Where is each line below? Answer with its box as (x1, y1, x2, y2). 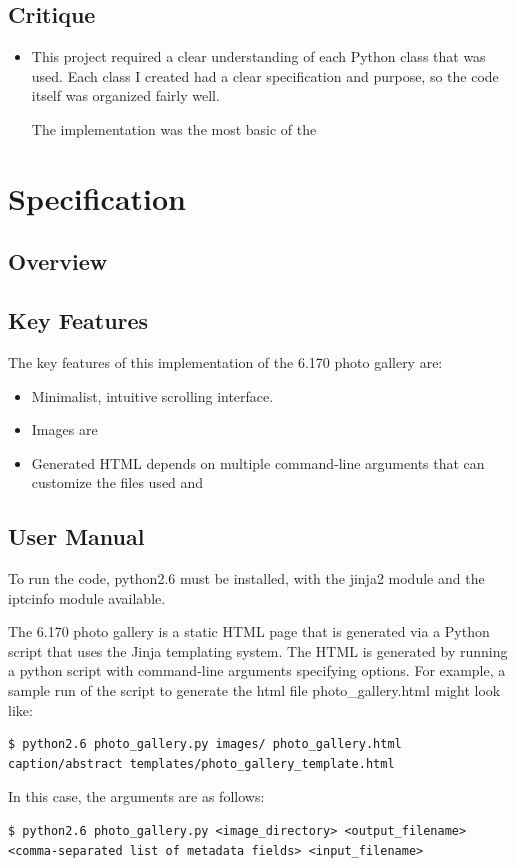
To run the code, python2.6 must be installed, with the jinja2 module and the (8, 568, 485, 589)
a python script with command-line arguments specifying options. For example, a (8, 660, 506, 681)
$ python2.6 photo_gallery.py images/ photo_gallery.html (8, 737, 402, 752)
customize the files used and (31, 472, 204, 493)
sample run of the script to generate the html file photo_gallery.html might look (8, 680, 501, 701)
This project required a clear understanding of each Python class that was (31, 46, 486, 67)
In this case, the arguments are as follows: (8, 786, 265, 807)
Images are (31, 419, 98, 440)
